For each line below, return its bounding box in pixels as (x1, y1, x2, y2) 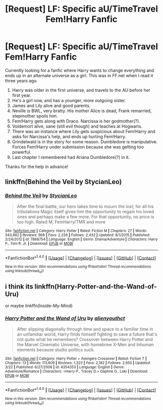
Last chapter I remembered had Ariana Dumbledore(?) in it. (12, 154, 130, 160)
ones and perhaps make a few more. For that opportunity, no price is (16, 214, 154, 220)
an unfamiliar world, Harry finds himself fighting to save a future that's (16, 331, 158, 337)
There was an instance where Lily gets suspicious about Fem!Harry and (12, 128, 156, 134)
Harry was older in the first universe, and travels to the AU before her (12, 87, 150, 93)
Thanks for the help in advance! (5, 164, 69, 170)
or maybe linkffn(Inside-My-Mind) (5, 303, 73, 309)
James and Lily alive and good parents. (12, 102, 91, 108)
